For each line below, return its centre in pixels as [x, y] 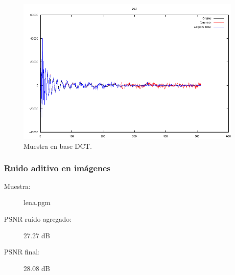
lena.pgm [37, 202]
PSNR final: [22, 252]
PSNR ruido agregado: [38, 219]
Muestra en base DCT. [58, 146]
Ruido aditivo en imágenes [57, 168]
